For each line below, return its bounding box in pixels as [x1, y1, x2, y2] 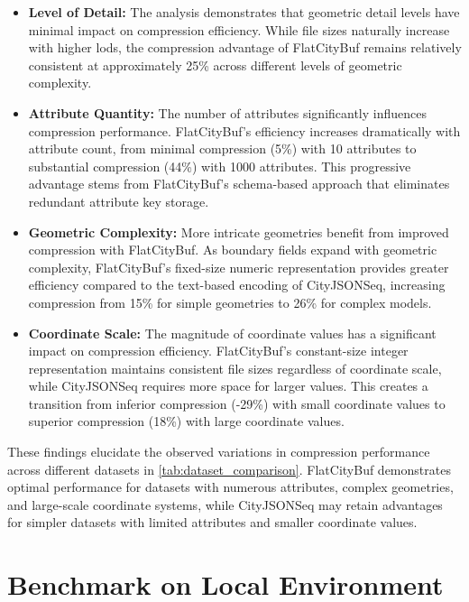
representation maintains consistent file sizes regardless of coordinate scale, [28, 358, 442, 377]
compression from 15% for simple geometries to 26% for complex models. [28, 292, 432, 311]
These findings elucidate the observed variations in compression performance [7, 442, 430, 461]
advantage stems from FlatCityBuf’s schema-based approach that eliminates [28, 174, 450, 193]
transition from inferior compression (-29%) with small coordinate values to [28, 394, 446, 412]
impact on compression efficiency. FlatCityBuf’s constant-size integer [28, 341, 409, 360]
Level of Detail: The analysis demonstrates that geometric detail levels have [28, 3, 460, 21]
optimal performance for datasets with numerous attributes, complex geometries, [7, 477, 454, 496]
